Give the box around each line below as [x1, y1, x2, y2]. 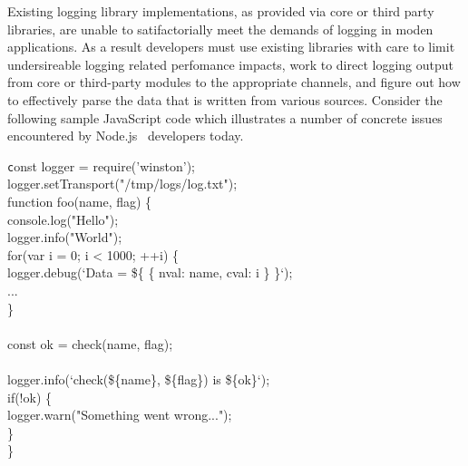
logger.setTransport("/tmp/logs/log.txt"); [7, 174, 238, 193]
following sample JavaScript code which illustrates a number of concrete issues [7, 108, 443, 127]
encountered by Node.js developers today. [7, 126, 244, 145]
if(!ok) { [7, 387, 53, 406]
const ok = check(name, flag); [7, 334, 173, 353]
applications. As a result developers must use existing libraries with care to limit [7, 37, 455, 56]
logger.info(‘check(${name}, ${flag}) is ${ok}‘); [7, 369, 270, 388]
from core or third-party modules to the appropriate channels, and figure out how [7, 73, 461, 92]
